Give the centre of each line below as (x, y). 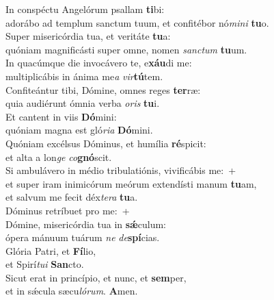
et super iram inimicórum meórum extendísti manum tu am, (131, 183)
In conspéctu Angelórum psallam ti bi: (85, 9)
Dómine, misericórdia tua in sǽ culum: (86, 224)
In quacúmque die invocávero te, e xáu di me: (99, 63)
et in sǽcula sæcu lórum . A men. (72, 291)
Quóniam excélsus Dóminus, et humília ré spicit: (106, 143)
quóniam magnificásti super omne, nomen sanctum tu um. (126, 49)
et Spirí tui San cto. (45, 264)
